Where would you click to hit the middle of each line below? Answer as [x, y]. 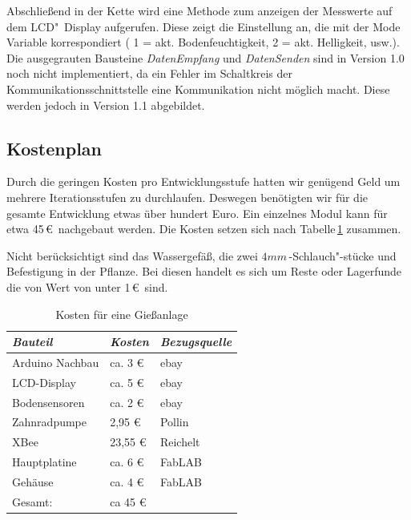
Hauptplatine [44, 462]
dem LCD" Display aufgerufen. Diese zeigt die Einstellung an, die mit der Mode [203, 26]
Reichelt [180, 442]
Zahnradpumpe [50, 422]
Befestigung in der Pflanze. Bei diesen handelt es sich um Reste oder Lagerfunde [204, 271]
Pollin [174, 422]
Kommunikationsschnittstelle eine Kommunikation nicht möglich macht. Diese [198, 89]
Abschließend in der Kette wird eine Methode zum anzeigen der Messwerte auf [199, 10]
